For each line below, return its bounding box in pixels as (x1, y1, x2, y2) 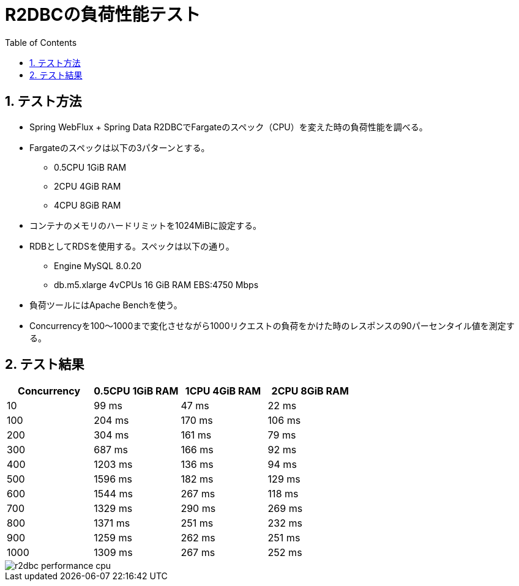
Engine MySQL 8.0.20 (54, 260, 142, 271)
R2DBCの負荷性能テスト (5, 4, 201, 25)
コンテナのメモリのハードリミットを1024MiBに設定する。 (29, 220, 262, 231)
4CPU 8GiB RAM (54, 199, 121, 210)
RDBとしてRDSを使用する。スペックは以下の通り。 (29, 240, 234, 251)
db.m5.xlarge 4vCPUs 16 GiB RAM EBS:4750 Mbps (54, 279, 259, 290)
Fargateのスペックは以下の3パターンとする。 (29, 142, 210, 153)
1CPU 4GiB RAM (185, 385, 261, 398)
